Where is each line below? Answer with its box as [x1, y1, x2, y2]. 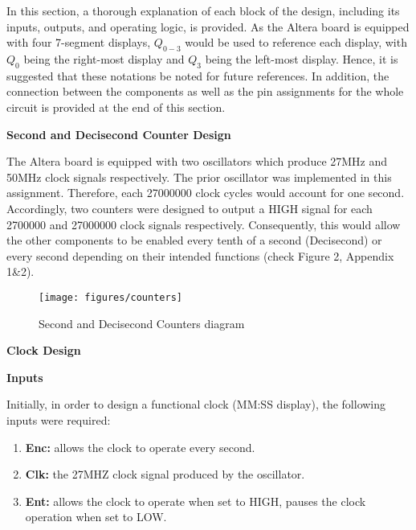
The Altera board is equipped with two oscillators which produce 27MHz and [6, 153, 388, 170]
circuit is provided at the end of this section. [6, 98, 226, 115]
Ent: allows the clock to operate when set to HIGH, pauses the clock [25, 492, 366, 509]
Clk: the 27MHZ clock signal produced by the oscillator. [25, 466, 305, 483]
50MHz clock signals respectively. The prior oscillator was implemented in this [6, 168, 392, 185]
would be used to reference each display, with [185, 34, 407, 51]
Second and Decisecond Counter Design [6, 125, 231, 142]
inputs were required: [6, 411, 111, 428]
